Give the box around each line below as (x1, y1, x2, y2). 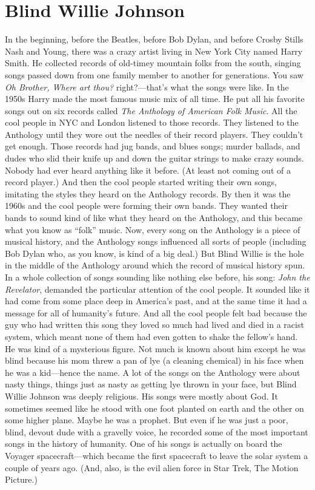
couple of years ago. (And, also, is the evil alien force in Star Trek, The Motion (5, 461, 299, 474)
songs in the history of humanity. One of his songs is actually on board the (5, 437, 282, 450)
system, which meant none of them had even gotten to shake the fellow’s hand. (5, 330, 298, 342)
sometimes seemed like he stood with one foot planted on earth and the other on (5, 401, 304, 414)
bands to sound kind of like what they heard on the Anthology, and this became (5, 211, 303, 224)
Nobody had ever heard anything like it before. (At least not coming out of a (5, 163, 291, 176)
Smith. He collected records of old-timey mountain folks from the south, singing (5, 56, 301, 69)
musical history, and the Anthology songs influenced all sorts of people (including (5, 235, 307, 248)
